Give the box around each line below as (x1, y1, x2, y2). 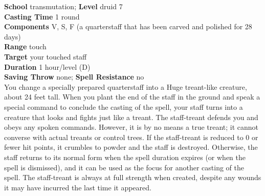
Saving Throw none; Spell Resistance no (4, 71, 144, 82)
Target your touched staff (4, 51, 87, 62)
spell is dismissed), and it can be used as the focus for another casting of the (4, 162, 244, 172)
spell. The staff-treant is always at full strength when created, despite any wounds (4, 172, 261, 183)
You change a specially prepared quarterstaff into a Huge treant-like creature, (4, 81, 247, 92)
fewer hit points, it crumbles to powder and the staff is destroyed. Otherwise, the (4, 142, 258, 152)
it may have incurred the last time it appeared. (4, 182, 151, 192)
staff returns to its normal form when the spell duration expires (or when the (4, 151, 246, 162)
